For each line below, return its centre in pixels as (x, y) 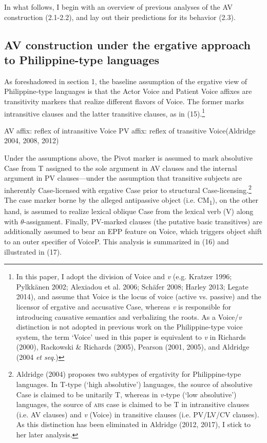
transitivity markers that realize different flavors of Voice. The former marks (124, 101)
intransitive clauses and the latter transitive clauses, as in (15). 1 (105, 112)
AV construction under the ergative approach (127, 44)
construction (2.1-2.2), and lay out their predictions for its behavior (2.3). (120, 17)
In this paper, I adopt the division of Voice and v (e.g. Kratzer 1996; (124, 276)
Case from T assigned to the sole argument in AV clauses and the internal (121, 168)
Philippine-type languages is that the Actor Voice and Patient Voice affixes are (128, 91)
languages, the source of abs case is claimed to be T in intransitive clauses (133, 404)
